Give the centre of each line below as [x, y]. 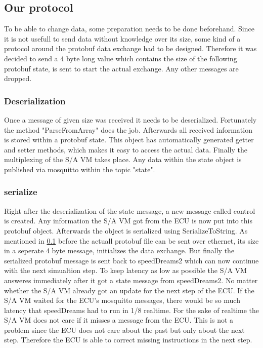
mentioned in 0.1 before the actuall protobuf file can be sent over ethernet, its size [131, 240]
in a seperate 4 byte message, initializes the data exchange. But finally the [119, 250]
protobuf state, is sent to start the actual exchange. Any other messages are [121, 68]
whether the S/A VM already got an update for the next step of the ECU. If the [129, 290]
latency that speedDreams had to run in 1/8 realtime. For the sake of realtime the [132, 310]
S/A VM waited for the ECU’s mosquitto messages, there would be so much [122, 300]
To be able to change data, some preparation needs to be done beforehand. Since [129, 29]
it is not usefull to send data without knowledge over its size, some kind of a [122, 38]
